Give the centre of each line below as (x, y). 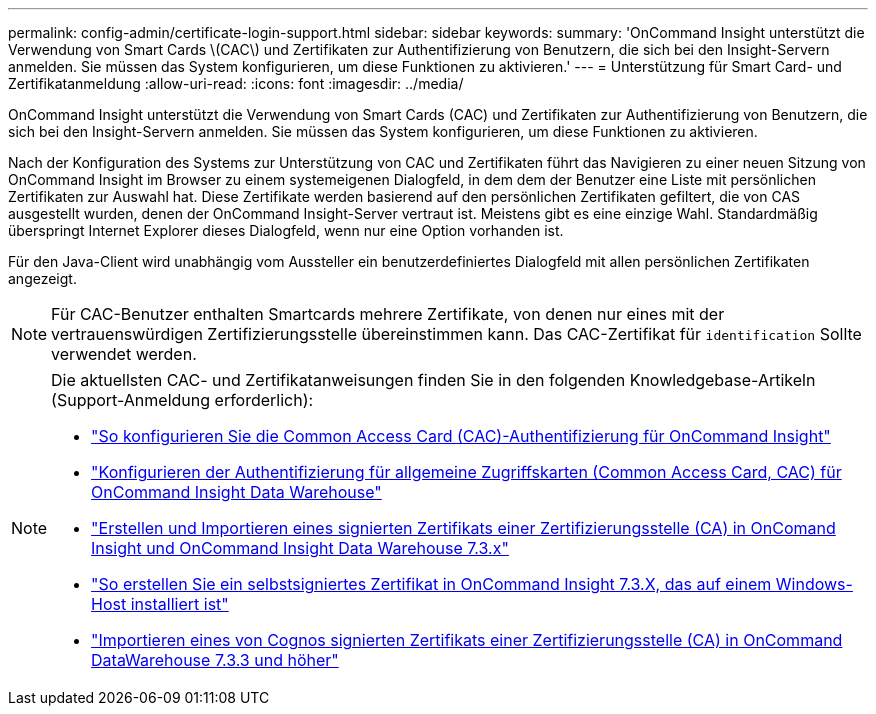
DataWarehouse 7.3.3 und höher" (215, 660)
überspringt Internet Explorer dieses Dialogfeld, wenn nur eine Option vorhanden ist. (286, 230)
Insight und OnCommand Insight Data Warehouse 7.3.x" (300, 548)
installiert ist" (179, 604)
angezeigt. (42, 278)
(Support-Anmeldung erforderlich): (182, 400)
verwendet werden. (124, 354)
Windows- (814, 584)
